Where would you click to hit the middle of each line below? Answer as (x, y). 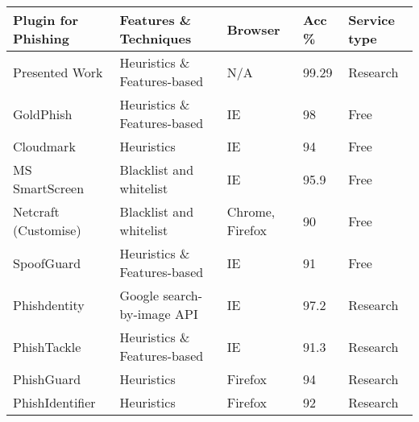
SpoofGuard (47, 263)
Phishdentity (49, 304)
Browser (253, 29)
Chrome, (251, 211)
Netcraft (36, 211)
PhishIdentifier (54, 402)
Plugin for (46, 20)
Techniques (156, 38)
